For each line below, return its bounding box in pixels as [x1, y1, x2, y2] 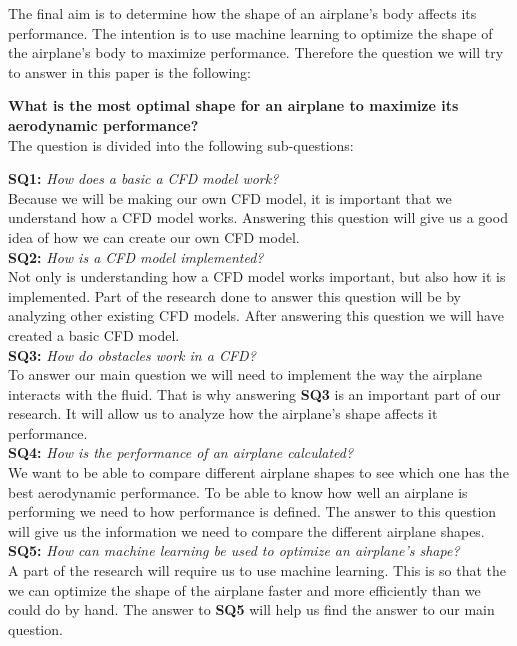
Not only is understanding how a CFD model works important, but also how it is [8, 266, 506, 287]
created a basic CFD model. [8, 324, 180, 345]
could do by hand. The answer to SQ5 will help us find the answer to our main [8, 599, 495, 620]
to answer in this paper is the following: [8, 61, 251, 82]
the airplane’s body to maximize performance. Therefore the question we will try [8, 42, 504, 63]
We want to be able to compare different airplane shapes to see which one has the [8, 462, 509, 483]
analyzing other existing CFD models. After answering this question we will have [8, 305, 504, 326]
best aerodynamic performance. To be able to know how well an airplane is [8, 481, 468, 502]
